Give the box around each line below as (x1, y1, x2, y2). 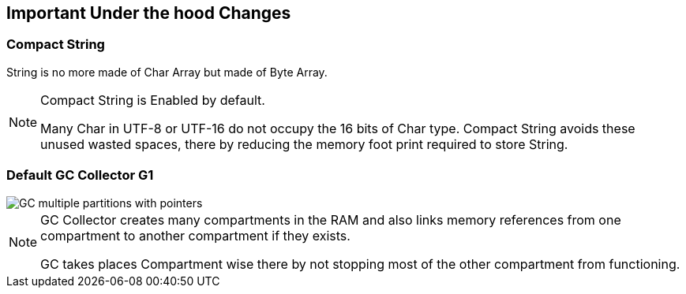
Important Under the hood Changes (6, 3, 291, 23)
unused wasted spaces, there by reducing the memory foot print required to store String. (40, 136, 568, 152)
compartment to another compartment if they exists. (40, 227, 350, 244)
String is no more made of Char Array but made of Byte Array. (6, 65, 328, 79)
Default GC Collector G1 (6, 167, 154, 184)
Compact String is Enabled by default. (40, 91, 265, 108)
